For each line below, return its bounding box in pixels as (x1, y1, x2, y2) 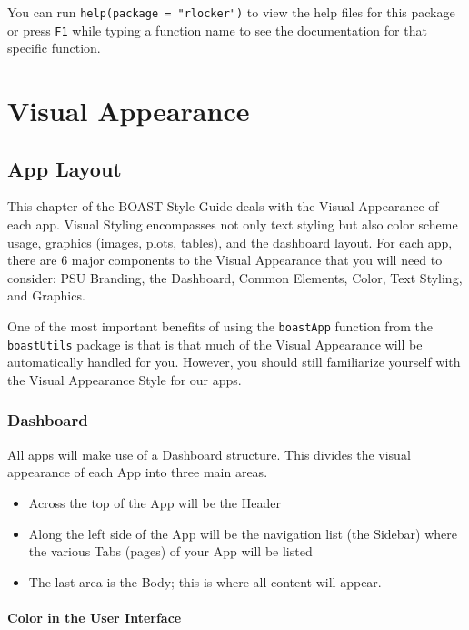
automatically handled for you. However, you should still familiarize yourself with (7, 352, 461, 371)
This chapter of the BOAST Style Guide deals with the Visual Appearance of (7, 197, 439, 216)
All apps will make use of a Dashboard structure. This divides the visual (7, 444, 411, 463)
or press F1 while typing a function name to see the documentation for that (7, 20, 427, 39)
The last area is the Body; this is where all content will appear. (28, 572, 382, 591)
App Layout (7, 154, 122, 182)
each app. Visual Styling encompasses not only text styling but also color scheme (7, 215, 458, 234)
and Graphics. (7, 286, 85, 305)
